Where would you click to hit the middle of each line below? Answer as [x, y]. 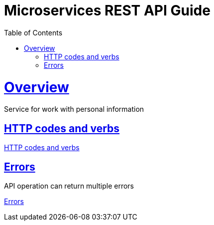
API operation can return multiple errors [69, 186]
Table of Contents [33, 32]
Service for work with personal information [74, 109]
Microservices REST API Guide [107, 10]
